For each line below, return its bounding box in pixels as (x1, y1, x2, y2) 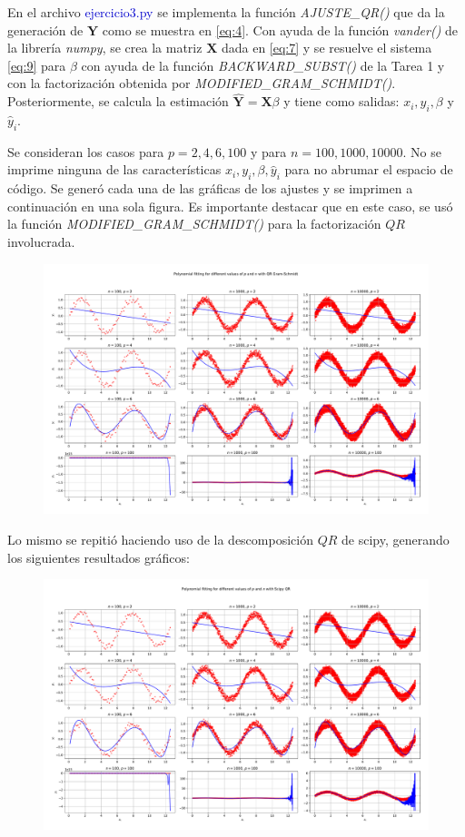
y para (250, 142, 287, 161)
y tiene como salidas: (283, 92, 400, 111)
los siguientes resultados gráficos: (7, 547, 190, 566)
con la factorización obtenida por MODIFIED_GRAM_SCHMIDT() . (7, 74, 396, 93)
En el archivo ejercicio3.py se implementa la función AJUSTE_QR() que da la (7, 3, 445, 21)
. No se (402, 142, 441, 161)
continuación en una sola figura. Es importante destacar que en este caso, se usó (7, 196, 453, 215)
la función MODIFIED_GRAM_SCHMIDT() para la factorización (7, 214, 381, 233)
